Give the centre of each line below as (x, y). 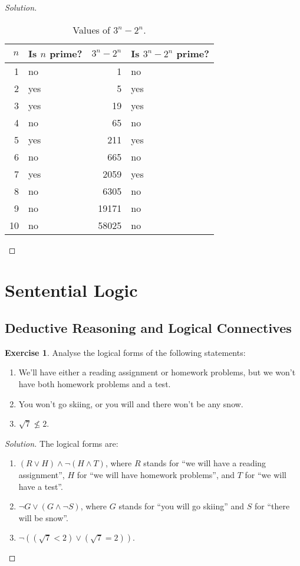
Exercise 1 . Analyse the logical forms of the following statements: (125, 352)
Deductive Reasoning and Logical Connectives (148, 327)
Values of (92, 30)
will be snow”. (43, 517)
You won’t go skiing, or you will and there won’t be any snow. (131, 403)
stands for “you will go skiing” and (182, 506)
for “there (272, 506)
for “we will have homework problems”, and (156, 474)
